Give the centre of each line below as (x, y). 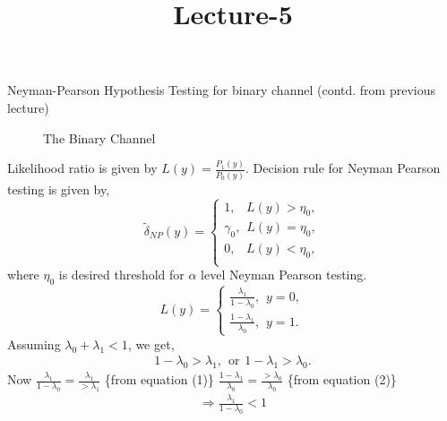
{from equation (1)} (159, 379)
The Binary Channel (99, 137)
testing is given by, (59, 189)
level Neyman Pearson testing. (284, 275)
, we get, (151, 344)
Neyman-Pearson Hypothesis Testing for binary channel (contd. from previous (221, 90)
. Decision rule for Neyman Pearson (343, 168)
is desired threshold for (121, 275)
